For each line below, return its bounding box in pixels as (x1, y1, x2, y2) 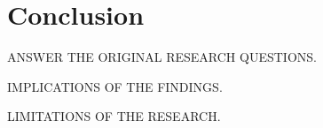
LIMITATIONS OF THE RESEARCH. (7, 107, 221, 125)
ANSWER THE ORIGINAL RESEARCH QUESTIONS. (7, 48, 317, 66)
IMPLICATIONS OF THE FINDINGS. (7, 77, 223, 95)
